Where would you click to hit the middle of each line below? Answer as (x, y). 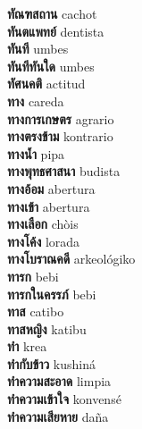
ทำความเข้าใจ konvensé (64, 399)
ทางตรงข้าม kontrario (60, 136)
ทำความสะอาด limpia (59, 381)
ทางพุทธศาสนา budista (64, 171)
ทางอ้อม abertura (51, 188)
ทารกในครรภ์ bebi (52, 294)
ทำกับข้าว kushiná (51, 363)
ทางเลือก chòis (43, 224)
